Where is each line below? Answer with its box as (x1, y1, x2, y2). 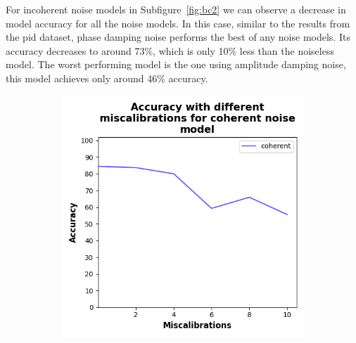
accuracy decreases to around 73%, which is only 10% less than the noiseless (6, 43, 334, 58)
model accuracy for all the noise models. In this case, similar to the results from (6, 15, 350, 30)
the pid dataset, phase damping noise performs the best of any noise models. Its (6, 30, 350, 44)
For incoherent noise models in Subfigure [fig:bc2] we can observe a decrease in (6, 2, 346, 16)
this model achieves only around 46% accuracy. (6, 70, 208, 85)
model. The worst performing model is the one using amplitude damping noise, (6, 57, 346, 72)
